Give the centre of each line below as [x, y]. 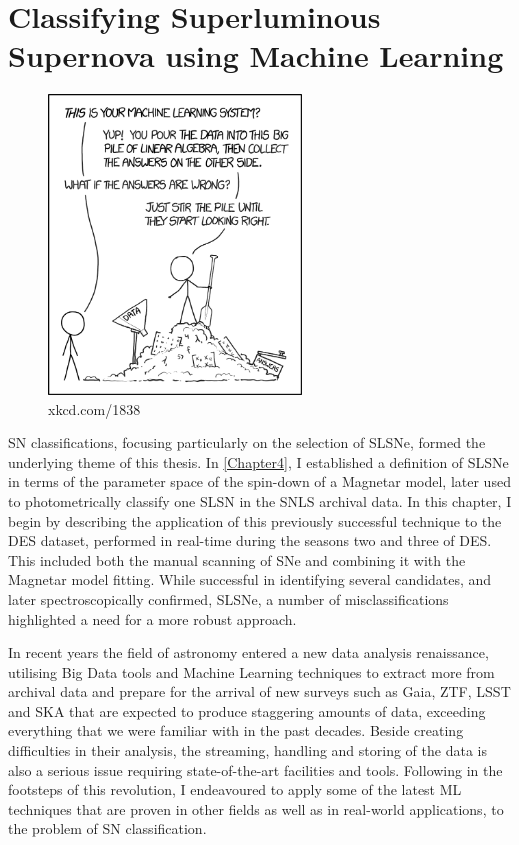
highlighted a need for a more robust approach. [152, 618]
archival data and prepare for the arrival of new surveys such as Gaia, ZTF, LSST [259, 691]
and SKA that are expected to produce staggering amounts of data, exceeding [247, 710]
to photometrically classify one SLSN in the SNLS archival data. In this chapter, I [260, 500]
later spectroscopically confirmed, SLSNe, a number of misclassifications [228, 598]
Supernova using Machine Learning [256, 55]
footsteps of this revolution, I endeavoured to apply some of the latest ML [235, 789]
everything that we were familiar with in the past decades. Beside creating [236, 730]
